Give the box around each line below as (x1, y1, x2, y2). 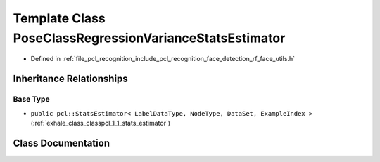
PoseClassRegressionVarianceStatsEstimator (13, 30, 286, 46)
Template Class (13, 11, 106, 26)
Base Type (13, 95, 50, 104)
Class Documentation (13, 137, 110, 149)
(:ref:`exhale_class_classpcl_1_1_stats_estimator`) (30, 119, 171, 127)
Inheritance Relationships (13, 73, 128, 85)
